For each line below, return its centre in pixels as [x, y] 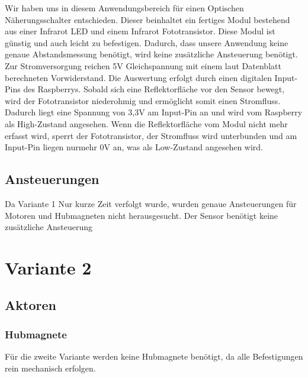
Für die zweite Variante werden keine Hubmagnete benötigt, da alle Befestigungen [154, 356]
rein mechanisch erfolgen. [50, 368]
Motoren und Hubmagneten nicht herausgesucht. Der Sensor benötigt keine [142, 215]
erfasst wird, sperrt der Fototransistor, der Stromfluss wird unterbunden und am [151, 135]
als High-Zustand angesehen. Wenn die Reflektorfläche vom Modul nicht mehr [146, 123]
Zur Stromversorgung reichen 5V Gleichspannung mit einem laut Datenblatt [143, 65]
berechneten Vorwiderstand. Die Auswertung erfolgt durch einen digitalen [138, 77]
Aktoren [31, 305]
